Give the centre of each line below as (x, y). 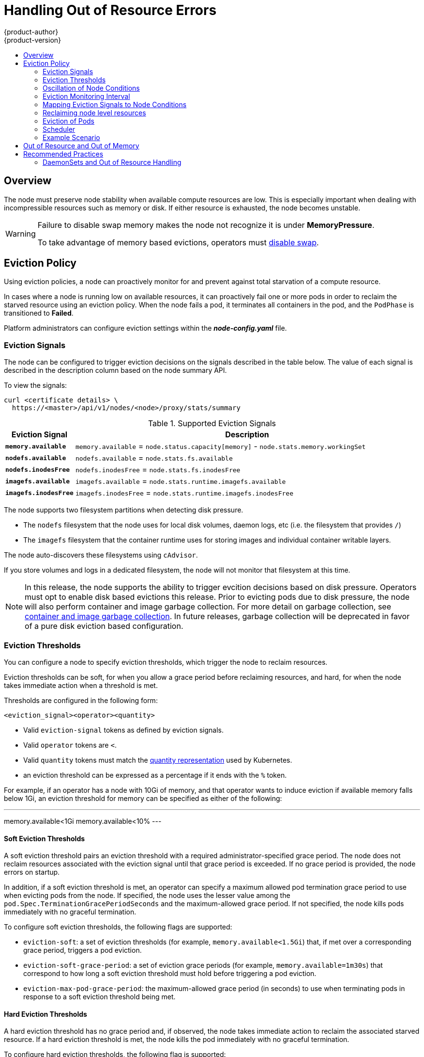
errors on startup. (32, 872)
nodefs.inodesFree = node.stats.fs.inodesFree (158, 470)
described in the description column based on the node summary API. (115, 370)
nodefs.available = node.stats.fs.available (154, 458)
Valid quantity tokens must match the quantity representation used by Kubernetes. (158, 760)
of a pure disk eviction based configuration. (104, 626)
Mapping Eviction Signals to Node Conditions (115, 104)
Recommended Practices (63, 154)
